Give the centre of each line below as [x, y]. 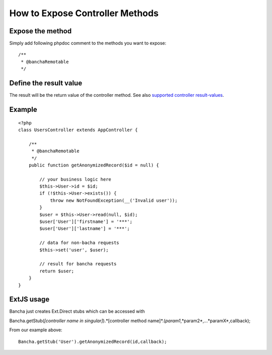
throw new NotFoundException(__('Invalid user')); [114, 200]
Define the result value [46, 83]
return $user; [57, 271]
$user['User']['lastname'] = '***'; [85, 229]
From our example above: [36, 330]
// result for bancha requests [78, 264]
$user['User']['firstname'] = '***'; [86, 222]
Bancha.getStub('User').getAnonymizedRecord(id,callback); [93, 341]
